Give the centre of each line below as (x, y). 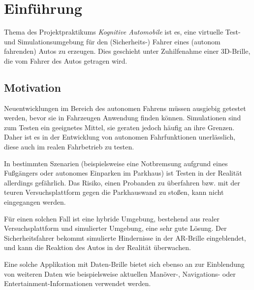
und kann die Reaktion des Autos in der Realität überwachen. (97, 247)
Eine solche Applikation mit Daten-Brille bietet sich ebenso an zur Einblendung (124, 264)
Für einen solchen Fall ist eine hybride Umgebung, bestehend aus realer (112, 218)
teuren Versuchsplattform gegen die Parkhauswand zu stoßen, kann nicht (114, 192)
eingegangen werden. (35, 202)
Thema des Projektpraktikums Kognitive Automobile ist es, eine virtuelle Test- (122, 32)
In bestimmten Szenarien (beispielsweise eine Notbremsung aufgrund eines (116, 163)
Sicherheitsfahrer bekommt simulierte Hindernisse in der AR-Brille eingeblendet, (125, 237)
